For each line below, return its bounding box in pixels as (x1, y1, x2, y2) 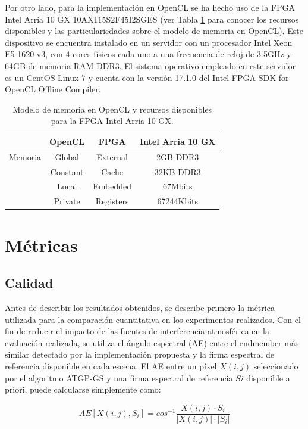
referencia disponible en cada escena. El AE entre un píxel (5, 359, 217, 372)
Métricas (5, 232, 78, 257)
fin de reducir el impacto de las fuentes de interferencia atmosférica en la (5, 325, 269, 337)
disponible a (246, 371, 290, 384)
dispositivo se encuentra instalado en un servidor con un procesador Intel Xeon (5, 36, 293, 48)
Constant (50, 165, 84, 178)
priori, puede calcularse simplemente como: (5, 383, 161, 396)
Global (55, 150, 79, 163)
